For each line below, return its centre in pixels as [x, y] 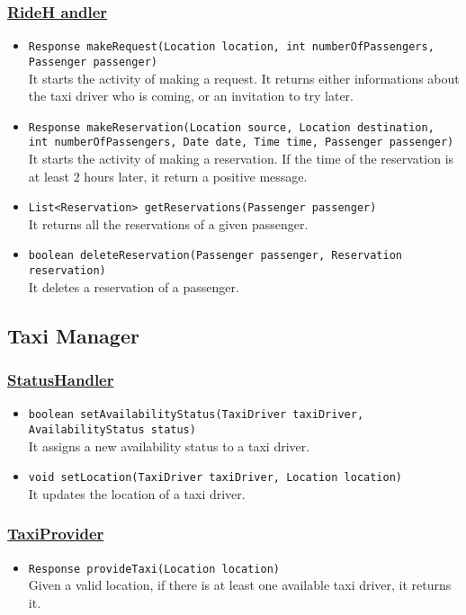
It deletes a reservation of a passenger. [134, 286]
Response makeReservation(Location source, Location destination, [231, 127]
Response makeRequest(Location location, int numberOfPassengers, [231, 47]
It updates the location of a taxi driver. [137, 493]
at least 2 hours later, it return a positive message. [168, 176]
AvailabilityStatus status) [112, 430]
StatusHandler [61, 380]
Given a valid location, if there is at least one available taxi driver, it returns [240, 585]
